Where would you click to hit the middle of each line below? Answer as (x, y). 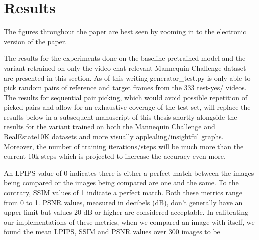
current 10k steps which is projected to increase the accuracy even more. (115, 156)
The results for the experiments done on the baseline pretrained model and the (125, 58)
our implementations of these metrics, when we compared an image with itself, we (129, 222)
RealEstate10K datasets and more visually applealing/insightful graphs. (114, 137)
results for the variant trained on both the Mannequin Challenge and (110, 127)
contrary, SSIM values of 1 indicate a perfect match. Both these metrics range (123, 193)
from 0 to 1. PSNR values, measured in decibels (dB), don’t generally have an (123, 202)
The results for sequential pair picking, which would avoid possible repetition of (126, 97)
